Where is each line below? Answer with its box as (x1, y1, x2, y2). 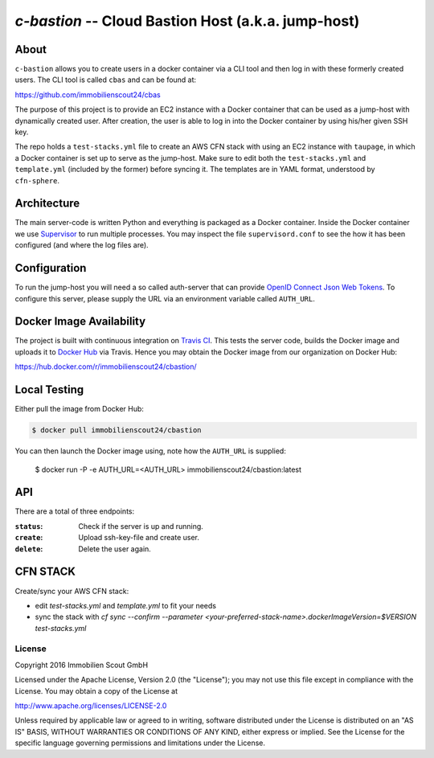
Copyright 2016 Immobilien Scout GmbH (14, 660, 149, 670)
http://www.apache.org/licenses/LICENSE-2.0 (14, 700, 167, 711)
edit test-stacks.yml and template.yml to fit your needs (35, 600, 217, 610)
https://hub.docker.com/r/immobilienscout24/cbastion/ (14, 362, 197, 371)
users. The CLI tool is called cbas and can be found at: (14, 75, 197, 84)
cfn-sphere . (14, 175, 60, 185)
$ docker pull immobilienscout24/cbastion (31, 426, 202, 435)
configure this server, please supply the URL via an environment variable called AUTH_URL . (14, 293, 315, 303)
